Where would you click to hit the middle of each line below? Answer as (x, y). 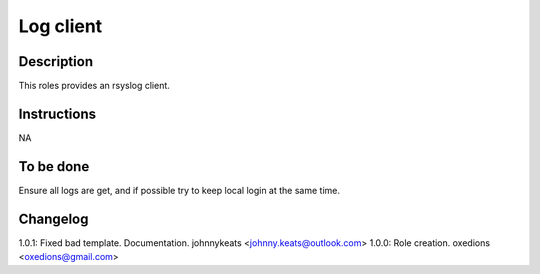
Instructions (57, 113)
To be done (54, 166)
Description (56, 61)
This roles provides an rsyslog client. (94, 86)
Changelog (53, 218)
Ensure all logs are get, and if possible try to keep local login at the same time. (179, 190)
